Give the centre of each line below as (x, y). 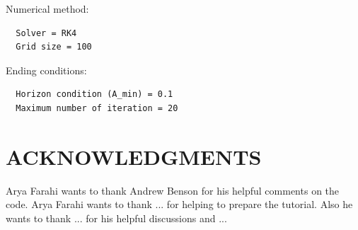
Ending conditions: (46, 70)
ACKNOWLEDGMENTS (134, 156)
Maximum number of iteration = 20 (97, 108)
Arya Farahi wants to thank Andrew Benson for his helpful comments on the (173, 190)
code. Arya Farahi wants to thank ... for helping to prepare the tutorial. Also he (179, 204)
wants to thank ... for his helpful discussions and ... (116, 218)
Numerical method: (47, 8)
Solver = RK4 (46, 33)
